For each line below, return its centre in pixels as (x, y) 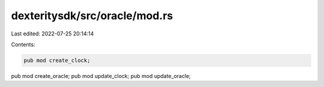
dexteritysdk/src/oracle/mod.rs (92, 16)
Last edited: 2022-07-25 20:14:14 (52, 34)
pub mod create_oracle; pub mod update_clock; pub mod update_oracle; (101, 76)
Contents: (23, 44)
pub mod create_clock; (57, 60)
